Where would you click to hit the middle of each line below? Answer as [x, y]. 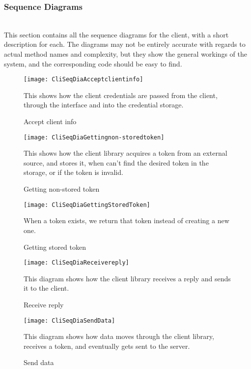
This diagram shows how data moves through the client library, [119, 336]
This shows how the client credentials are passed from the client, [121, 95]
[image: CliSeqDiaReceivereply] [76, 263]
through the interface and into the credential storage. [104, 105]
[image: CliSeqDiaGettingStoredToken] [87, 205]
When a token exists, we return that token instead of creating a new [126, 220]
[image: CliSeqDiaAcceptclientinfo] [84, 80]
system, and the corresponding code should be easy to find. [93, 63]
